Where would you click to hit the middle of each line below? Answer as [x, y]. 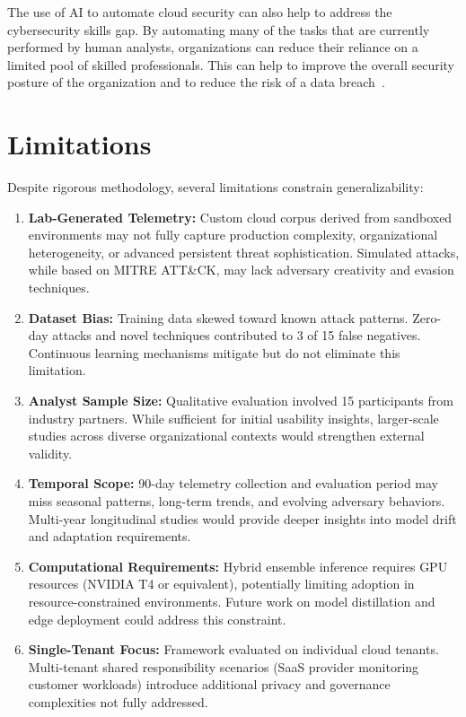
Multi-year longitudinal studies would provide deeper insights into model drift [242, 518]
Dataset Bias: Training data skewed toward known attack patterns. [218, 317]
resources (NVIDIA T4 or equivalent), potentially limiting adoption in [221, 584]
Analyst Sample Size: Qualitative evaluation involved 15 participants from [241, 401]
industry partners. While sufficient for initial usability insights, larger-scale [233, 418]
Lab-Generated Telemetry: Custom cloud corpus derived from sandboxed [240, 217]
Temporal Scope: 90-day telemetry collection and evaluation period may [233, 483]
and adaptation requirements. [110, 536]
